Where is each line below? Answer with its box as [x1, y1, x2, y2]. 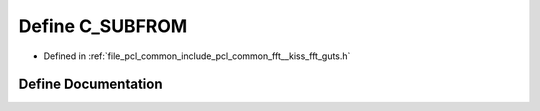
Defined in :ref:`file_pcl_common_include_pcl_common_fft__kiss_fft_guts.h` [43, 50, 351, 62]
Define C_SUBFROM [18, 15, 188, 37]
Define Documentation [18, 76, 163, 93]
